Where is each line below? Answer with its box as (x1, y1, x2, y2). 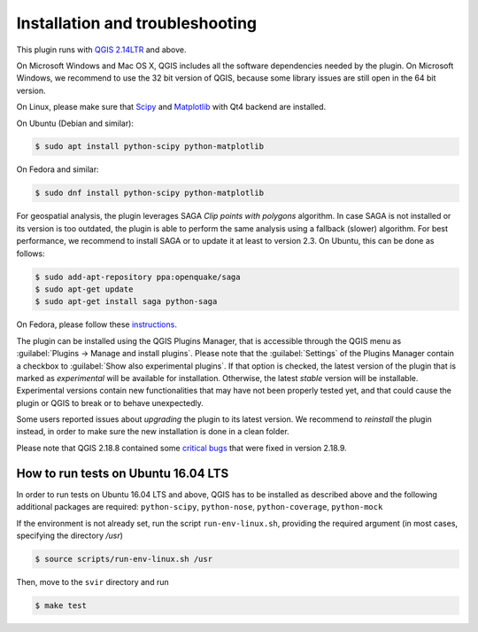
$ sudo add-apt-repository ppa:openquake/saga (35, 271, 241, 282)
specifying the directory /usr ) (16, 530, 124, 541)
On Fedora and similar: (16, 164, 99, 175)
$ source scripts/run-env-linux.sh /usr (35, 554, 212, 564)
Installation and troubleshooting (16, 13, 258, 33)
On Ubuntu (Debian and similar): (16, 118, 135, 129)
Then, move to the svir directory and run (16, 576, 169, 587)
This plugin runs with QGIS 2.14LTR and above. (16, 44, 187, 55)
